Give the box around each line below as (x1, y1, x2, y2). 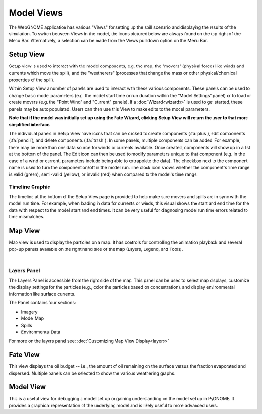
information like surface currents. (9, 291, 76, 297)
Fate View (9, 351, 40, 359)
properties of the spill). (9, 77, 55, 83)
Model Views (9, 7, 63, 18)
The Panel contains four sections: (9, 300, 76, 306)
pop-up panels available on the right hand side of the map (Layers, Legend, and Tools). (9, 246, 183, 252)
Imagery (21, 309, 38, 315)
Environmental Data (21, 329, 61, 335)
